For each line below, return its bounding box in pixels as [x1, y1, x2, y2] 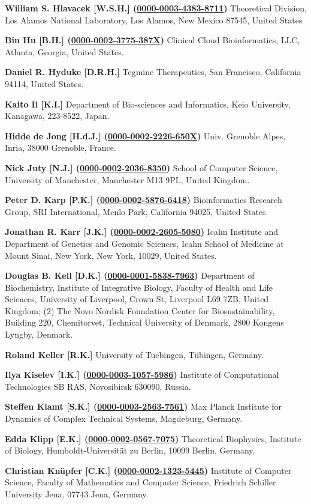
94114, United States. [5, 77, 84, 90]
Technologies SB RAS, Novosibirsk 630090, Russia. [5, 380, 191, 392]
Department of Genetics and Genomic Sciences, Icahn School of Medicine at [5, 237, 284, 249]
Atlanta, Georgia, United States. [5, 45, 124, 58]
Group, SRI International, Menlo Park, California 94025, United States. [5, 205, 268, 217]
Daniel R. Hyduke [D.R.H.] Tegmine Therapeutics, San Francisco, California [5, 65, 301, 78]
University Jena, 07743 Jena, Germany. [5, 488, 149, 500]
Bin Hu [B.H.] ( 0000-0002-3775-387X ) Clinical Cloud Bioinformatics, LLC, [5, 34, 300, 46]
